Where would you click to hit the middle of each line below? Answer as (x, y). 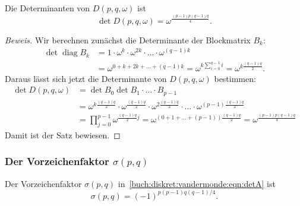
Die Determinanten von (48, 8)
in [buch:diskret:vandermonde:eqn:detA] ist (197, 183)
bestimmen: (235, 78)
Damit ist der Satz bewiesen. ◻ (63, 134)
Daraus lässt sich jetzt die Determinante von (86, 78)
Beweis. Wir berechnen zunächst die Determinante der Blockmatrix (128, 39)
